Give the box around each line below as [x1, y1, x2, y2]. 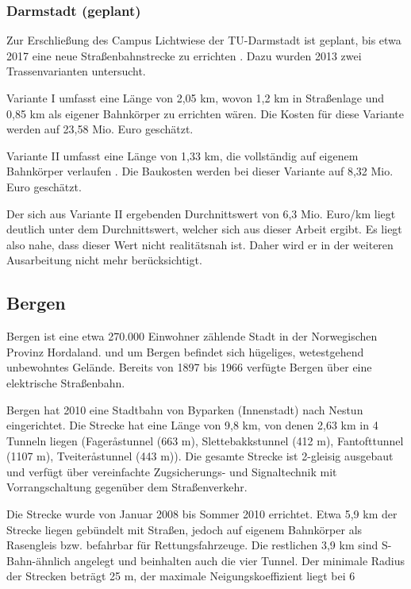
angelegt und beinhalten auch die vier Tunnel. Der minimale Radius [74, 552, 405, 568]
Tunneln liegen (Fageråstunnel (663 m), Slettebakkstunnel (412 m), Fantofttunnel [6, 432, 404, 448]
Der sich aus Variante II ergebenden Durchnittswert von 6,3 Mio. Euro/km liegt [6, 205, 396, 221]
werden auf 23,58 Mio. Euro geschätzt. [6, 121, 194, 137]
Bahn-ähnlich [6, 552, 71, 568]
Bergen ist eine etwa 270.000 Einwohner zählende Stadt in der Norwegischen [6, 328, 378, 345]
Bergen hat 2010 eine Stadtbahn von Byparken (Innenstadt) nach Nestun [6, 401, 363, 418]
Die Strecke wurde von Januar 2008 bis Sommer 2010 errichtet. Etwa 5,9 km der [6, 506, 398, 522]
